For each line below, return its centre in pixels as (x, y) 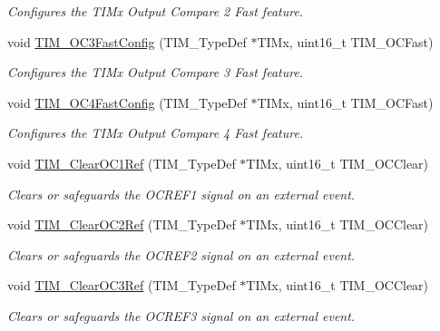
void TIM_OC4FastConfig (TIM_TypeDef (127, 102)
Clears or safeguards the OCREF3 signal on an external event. (181, 315)
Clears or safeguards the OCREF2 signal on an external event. (181, 254)
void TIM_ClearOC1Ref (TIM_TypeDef (122, 163)
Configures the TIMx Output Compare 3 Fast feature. (156, 72)
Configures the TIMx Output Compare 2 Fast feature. (156, 11)
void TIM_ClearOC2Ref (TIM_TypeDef (122, 224)
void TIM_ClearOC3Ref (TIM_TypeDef (122, 285)
